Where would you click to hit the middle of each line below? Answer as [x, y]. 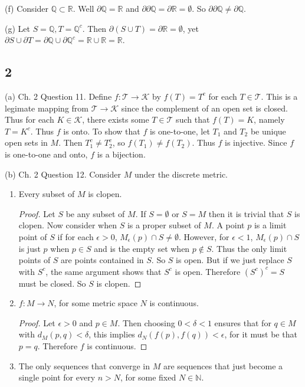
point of [33, 236]
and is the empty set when [142, 248]
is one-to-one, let [180, 131]
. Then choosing [146, 322]
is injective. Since [256, 142]
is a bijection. [121, 154]
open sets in [26, 142]
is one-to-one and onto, [46, 154]
